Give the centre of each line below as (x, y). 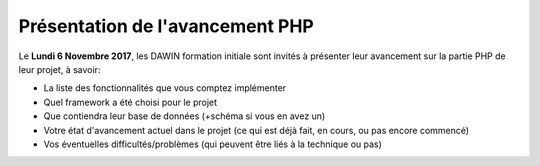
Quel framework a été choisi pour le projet (130, 102)
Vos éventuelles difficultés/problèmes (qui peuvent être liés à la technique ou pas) (212, 144)
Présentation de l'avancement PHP (166, 26)
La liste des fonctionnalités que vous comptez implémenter (165, 88)
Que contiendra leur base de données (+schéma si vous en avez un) (184, 116)
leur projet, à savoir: (59, 69)
